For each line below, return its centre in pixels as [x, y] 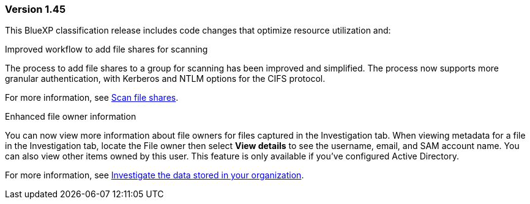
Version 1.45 [35, 9]
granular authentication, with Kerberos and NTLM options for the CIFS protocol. [165, 79]
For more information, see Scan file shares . [92, 98]
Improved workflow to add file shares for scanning [106, 49]
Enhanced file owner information [71, 117]
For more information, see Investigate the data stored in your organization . [155, 175]
